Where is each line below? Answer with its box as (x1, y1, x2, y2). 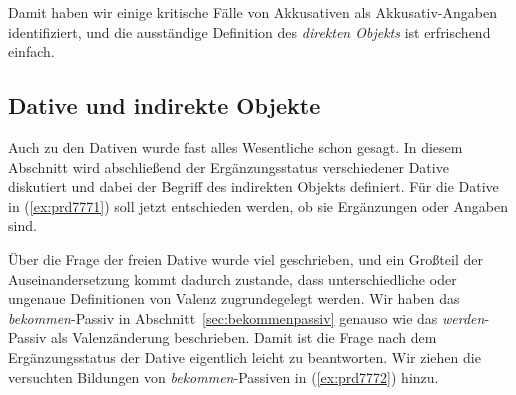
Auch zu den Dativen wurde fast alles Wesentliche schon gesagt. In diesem (8, 136, 463, 157)
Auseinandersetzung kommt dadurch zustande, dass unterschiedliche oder (8, 268, 457, 289)
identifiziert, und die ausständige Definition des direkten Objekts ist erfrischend (8, 21, 491, 42)
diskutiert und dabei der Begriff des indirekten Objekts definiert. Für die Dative (8, 176, 499, 197)
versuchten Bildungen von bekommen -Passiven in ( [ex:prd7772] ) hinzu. (8, 366, 439, 387)
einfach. (8, 41, 55, 62)
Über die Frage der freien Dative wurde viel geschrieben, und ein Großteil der (8, 248, 483, 269)
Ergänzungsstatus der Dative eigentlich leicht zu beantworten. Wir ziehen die (8, 346, 481, 367)
